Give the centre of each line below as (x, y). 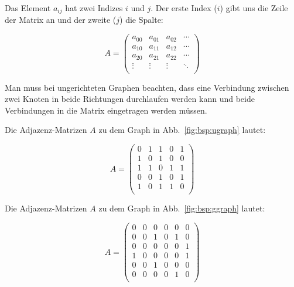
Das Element (28, 8)
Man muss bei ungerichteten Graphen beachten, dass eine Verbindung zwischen (147, 87)
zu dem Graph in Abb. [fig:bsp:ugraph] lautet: (182, 130)
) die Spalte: (141, 20)
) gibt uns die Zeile (254, 8)
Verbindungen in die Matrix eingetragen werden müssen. (106, 110)
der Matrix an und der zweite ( (61, 20)
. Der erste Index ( (184, 8)
